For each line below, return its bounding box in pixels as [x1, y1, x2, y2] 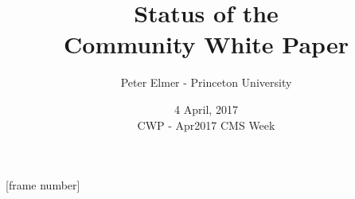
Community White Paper [64, 28, 349, 60]
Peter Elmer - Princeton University [120, 74, 292, 91]
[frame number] [6, 177, 80, 193]
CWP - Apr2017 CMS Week [137, 116, 275, 133]
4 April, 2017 [174, 100, 238, 117]
